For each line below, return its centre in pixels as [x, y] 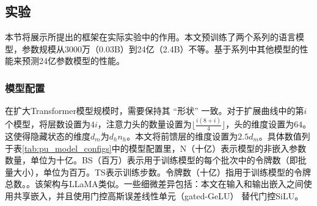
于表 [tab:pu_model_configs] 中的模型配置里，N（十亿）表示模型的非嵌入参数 [156, 148]
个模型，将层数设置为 [48, 124]
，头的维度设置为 [260, 124]
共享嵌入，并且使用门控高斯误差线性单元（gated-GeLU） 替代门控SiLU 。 [158, 195]
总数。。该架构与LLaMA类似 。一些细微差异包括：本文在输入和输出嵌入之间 [154, 184]
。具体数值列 [284, 136]
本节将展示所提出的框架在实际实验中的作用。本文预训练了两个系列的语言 [150, 37]
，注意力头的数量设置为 [144, 124]
